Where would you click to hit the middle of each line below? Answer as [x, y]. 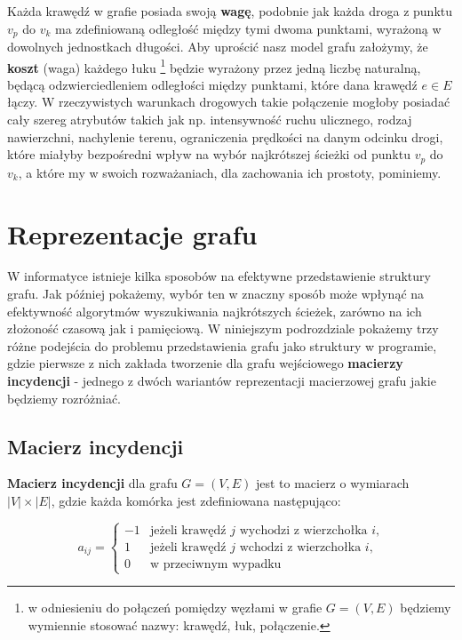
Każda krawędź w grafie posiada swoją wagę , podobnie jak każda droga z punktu [230, 11]
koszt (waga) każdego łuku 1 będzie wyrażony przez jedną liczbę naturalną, [214, 66]
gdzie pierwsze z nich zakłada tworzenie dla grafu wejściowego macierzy [205, 363]
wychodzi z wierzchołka [303, 530]
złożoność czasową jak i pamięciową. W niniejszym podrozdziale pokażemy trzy [223, 328]
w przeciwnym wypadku [216, 564]
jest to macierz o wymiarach [332, 483]
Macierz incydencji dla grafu [92, 483]
